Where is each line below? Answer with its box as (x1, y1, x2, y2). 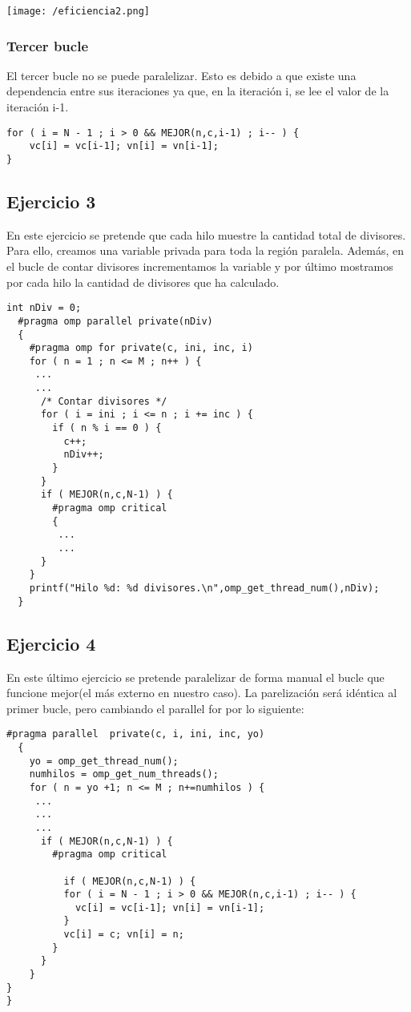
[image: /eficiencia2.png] (6, 6, 150, 17)
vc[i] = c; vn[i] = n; (63, 929, 184, 941)
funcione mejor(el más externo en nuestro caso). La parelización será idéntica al (6, 684, 397, 701)
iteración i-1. (6, 99, 69, 115)
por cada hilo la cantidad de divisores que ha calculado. (6, 273, 280, 290)
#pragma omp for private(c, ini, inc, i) (29, 342, 253, 354)
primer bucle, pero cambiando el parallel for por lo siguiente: (6, 700, 304, 716)
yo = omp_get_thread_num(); (29, 755, 179, 767)
